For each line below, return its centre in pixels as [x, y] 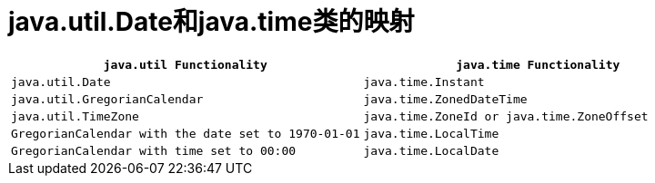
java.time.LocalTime [431, 133]
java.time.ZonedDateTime [445, 99]
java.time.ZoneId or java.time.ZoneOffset [506, 116]
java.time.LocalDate [431, 150]
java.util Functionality [185, 64]
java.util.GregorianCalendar [107, 99]
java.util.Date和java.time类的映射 [212, 22]
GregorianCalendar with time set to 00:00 [154, 150]
